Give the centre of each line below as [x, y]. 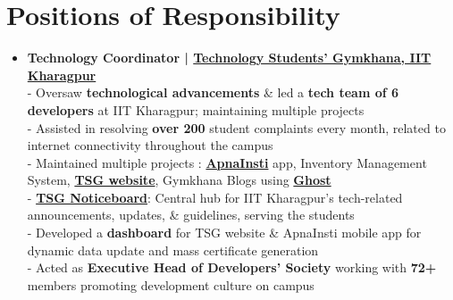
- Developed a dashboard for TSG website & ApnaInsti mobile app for [224, 233]
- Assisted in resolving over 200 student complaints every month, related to [236, 127]
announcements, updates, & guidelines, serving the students [191, 215]
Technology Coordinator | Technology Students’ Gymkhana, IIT [229, 58]
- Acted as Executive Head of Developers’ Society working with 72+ [232, 267]
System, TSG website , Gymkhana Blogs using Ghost [179, 180]
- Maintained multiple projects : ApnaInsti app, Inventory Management [227, 162]
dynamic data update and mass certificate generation [173, 250]
